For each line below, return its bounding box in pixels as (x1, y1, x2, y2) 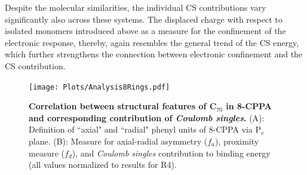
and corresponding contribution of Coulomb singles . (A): (29, 111, 265, 124)
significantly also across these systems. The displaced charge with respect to (5, 13, 283, 25)
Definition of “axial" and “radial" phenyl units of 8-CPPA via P (29, 123, 262, 136)
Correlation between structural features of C (29, 100, 217, 112)
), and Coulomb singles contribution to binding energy (72, 146, 271, 159)
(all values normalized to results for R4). (29, 158, 177, 171)
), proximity (215, 135, 259, 147)
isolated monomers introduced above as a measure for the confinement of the (5, 24, 286, 37)
